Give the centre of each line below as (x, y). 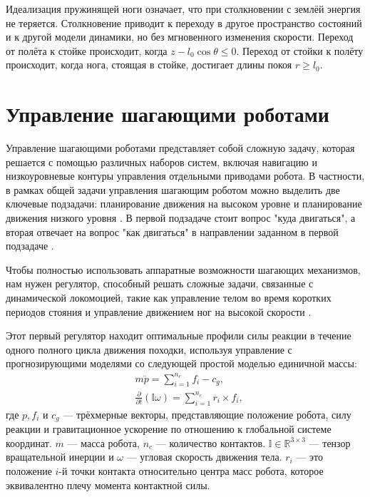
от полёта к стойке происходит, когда (87, 50)
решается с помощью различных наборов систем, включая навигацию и (161, 162)
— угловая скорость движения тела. (204, 457)
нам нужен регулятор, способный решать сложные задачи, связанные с (160, 283)
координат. (29, 442)
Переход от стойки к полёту (303, 50)
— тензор (330, 442)
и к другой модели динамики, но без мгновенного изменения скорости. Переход (180, 37)
